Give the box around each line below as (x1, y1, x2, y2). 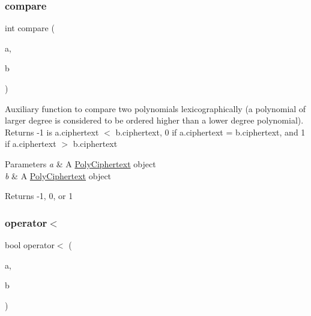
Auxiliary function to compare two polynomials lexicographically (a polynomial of (5, 102, 306, 115)
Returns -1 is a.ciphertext (5, 125, 99, 138)
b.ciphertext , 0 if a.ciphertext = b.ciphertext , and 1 (115, 125, 306, 138)
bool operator (5, 238, 55, 251)
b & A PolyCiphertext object (5, 169, 112, 182)
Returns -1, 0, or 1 (5, 189, 73, 202)
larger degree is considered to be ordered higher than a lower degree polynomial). (5, 114, 304, 127)
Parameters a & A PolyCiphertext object (5, 157, 156, 170)
